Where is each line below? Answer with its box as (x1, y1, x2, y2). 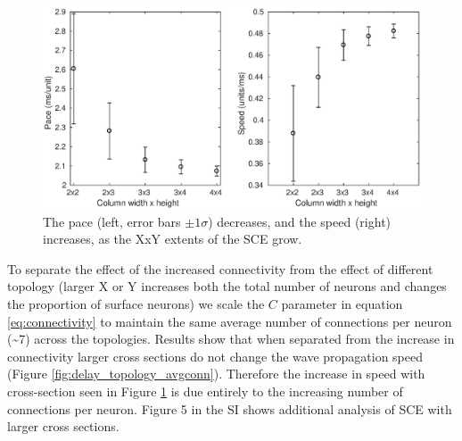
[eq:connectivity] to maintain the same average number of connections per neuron (7, 312, 452, 330)
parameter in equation (281, 295, 403, 313)
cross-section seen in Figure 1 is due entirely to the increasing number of (7, 382, 403, 401)
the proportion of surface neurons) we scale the (7, 295, 265, 313)
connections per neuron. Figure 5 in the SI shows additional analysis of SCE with (7, 399, 452, 418)
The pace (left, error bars (43, 212, 181, 230)
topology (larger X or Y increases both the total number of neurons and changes (7, 277, 447, 295)
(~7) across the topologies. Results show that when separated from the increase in (7, 329, 455, 348)
